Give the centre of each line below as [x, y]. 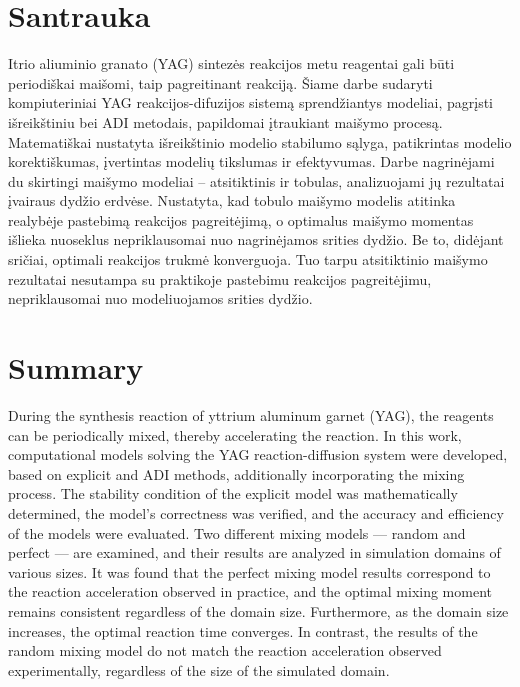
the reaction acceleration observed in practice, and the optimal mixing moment [250, 591]
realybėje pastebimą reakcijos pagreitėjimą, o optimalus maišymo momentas [241, 219]
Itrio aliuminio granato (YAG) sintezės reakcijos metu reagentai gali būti [231, 63]
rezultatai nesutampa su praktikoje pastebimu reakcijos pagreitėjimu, [220, 278]
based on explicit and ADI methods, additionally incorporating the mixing [236, 473]
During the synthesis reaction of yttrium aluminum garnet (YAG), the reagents [251, 414]
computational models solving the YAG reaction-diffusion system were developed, [258, 454]
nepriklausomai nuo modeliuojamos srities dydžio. [160, 298]
